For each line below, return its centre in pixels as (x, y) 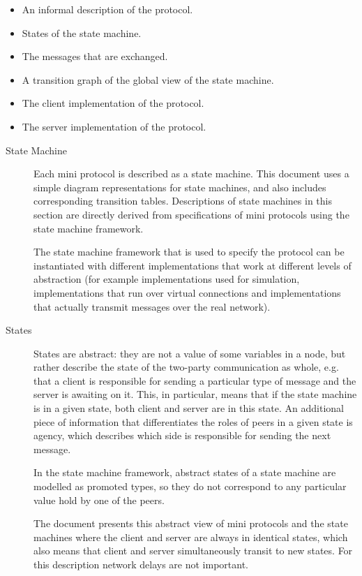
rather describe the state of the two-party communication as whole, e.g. (186, 367)
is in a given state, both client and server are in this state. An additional (189, 408)
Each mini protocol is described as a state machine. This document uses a (191, 173)
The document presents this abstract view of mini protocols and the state (191, 523)
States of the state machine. (82, 32)
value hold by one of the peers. (99, 500)
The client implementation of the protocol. (113, 103)
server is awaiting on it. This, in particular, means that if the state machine (195, 394)
